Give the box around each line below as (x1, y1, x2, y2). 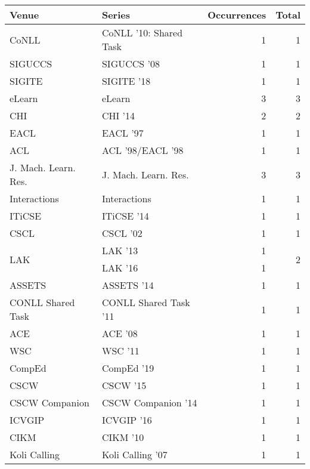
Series (101, 8, 130, 21)
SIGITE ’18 (101, 74, 151, 88)
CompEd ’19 (101, 361, 154, 375)
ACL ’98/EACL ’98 (101, 143, 184, 157)
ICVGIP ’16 (101, 413, 152, 427)
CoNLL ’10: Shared (101, 26, 183, 39)
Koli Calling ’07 (101, 448, 168, 461)
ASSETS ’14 (101, 278, 154, 292)
